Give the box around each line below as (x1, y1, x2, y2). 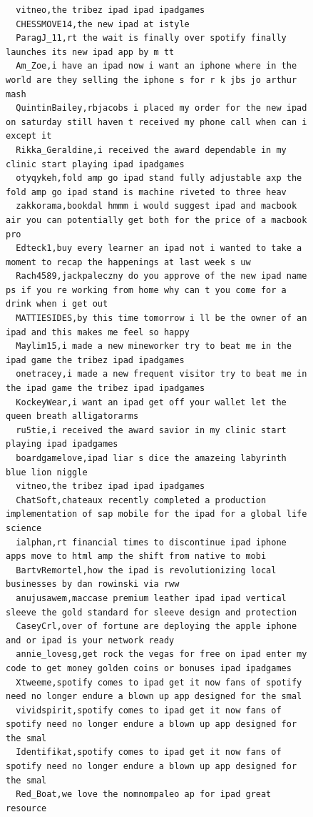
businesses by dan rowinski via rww (6, 579, 180, 590)
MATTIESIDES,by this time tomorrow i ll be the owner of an (16, 313, 307, 324)
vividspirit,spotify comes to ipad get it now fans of (16, 705, 282, 716)
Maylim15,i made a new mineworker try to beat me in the (16, 341, 292, 352)
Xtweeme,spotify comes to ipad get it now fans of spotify (16, 677, 302, 688)
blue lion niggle (6, 467, 88, 477)
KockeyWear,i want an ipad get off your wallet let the (16, 397, 287, 407)
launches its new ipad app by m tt (6, 46, 175, 57)
